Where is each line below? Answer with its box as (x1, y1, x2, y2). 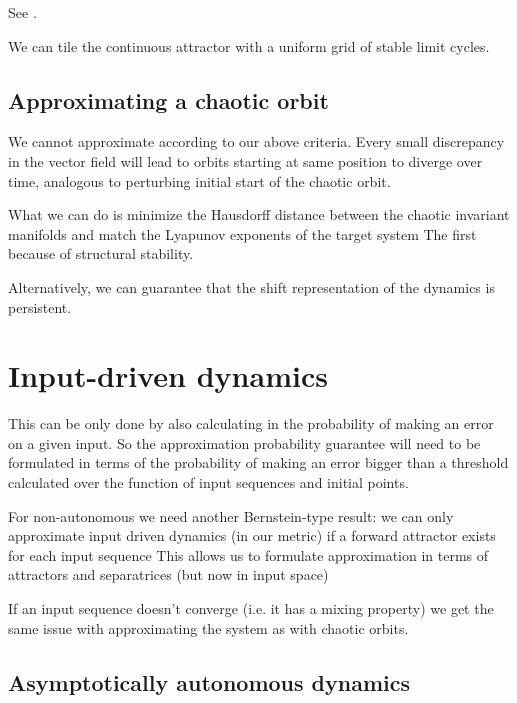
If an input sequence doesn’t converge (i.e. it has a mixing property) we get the (8, 598, 494, 619)
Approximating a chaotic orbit (8, 84, 329, 115)
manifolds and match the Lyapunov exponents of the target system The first (8, 223, 477, 244)
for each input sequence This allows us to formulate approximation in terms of (8, 544, 489, 565)
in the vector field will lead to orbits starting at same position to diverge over (8, 150, 483, 171)
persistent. (8, 296, 72, 317)
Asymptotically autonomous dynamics (8, 666, 410, 697)
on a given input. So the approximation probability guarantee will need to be (8, 432, 481, 453)
